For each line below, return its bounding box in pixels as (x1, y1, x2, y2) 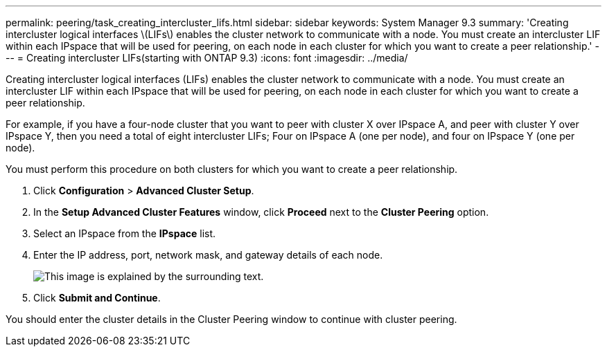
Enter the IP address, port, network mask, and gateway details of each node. (33, 249, 383, 261)
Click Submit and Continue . (33, 292, 161, 304)
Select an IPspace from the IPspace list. (33, 228, 216, 239)
